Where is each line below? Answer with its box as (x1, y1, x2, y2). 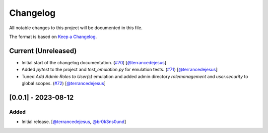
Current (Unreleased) (9, 46, 77, 55)
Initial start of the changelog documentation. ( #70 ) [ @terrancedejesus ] (21, 59, 166, 65)
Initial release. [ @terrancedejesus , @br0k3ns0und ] (21, 119, 126, 125)
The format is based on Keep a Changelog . (9, 34, 97, 40)
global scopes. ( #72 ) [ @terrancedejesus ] (21, 81, 106, 87)
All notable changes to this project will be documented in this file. (9, 25, 143, 31)
